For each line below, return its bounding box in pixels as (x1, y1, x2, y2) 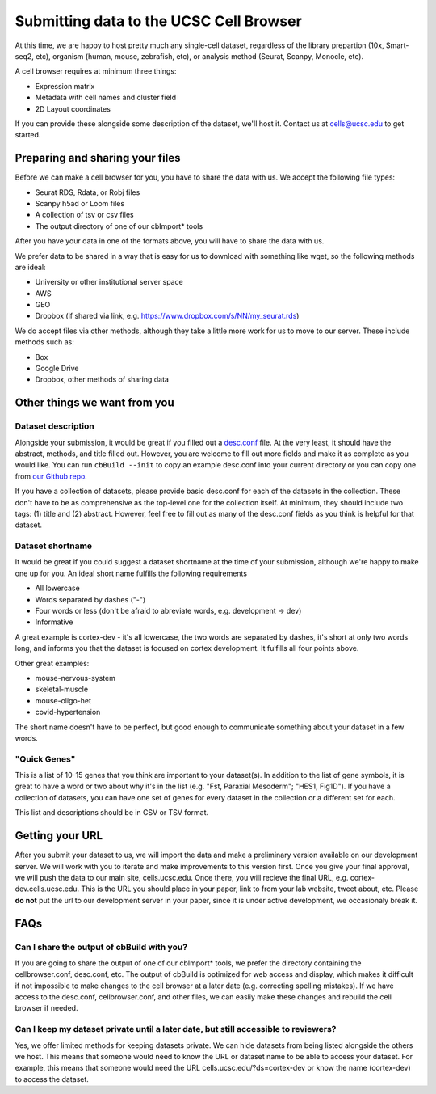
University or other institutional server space (35, 277, 183, 287)
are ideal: (15, 262, 46, 272)
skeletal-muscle (35, 684, 89, 695)
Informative (35, 617, 73, 627)
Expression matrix (35, 81, 95, 91)
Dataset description (15, 420, 94, 432)
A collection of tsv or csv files (35, 210, 134, 220)
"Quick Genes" (15, 753, 76, 764)
